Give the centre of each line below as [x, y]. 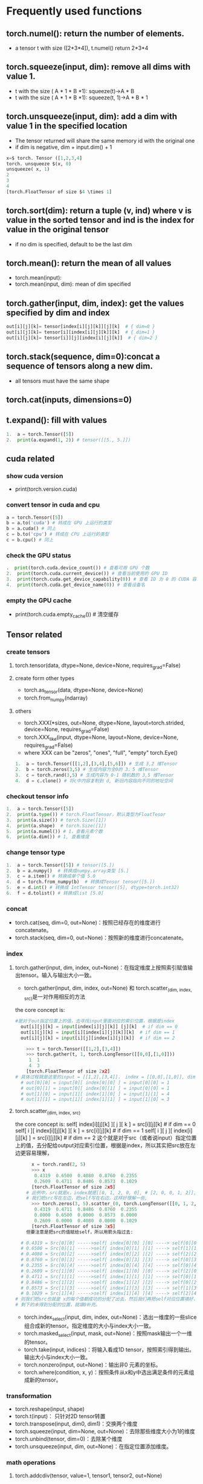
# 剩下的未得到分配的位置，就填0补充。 [57, 1305]
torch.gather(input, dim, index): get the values [95, 303]
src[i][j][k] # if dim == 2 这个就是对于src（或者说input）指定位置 [117, 1138]
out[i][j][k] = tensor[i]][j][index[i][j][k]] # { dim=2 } [82, 338]
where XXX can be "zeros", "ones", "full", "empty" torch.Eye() [101, 753]
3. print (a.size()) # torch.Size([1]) [56, 820]
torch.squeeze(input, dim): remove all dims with [98, 67]
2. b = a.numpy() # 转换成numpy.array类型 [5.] [68, 871]
